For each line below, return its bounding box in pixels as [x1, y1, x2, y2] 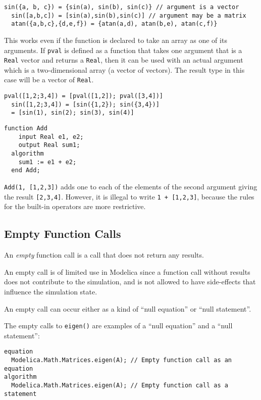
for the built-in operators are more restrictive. [4, 201, 146, 212]
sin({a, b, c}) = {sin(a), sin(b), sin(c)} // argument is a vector [4, 4, 239, 11]
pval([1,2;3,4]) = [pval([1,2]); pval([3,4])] [4, 92, 163, 100]
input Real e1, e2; [18, 133, 84, 140]
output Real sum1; [18, 141, 80, 149]
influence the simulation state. [4, 286, 97, 296]
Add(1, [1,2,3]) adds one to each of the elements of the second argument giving [4, 181, 257, 192]
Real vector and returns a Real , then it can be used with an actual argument [4, 55, 243, 65]
